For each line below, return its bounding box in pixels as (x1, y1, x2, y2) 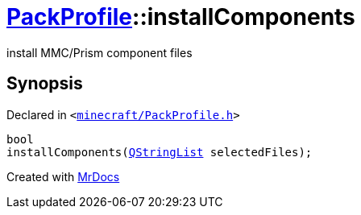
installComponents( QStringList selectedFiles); (6, 145, 313, 159)
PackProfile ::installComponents (6, 3, 355, 31)
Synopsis (6, 73, 83, 94)
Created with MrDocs (6, 169, 120, 184)
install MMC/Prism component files (6, 45, 193, 60)
